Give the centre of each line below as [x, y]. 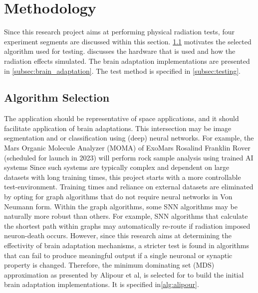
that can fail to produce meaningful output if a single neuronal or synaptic [118, 255]
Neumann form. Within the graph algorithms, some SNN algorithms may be [121, 206]
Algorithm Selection [57, 97]
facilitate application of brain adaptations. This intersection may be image [118, 128]
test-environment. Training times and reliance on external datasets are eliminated [129, 187]
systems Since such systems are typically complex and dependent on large [117, 167]
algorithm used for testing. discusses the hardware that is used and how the [120, 51]
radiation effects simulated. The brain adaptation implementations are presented [127, 61]
